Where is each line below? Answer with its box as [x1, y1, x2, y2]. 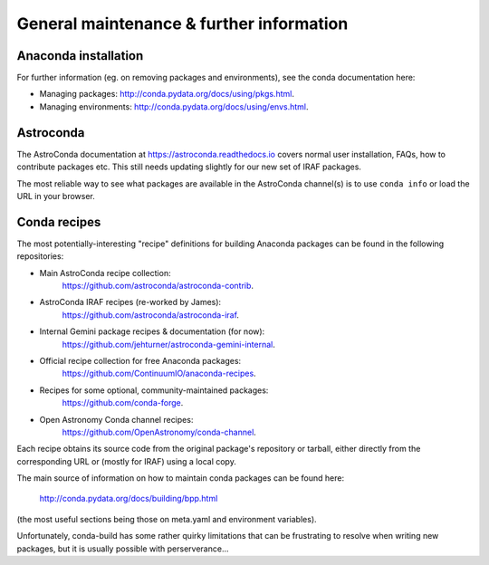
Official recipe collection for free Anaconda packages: [39, 355, 242, 366]
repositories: [16, 251, 64, 262]
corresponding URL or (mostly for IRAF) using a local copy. [16, 455, 237, 466]
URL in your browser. [16, 190, 95, 201]
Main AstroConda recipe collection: [39, 267, 171, 278]
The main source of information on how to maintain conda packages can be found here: [16, 473, 344, 484]
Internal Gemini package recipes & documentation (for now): [39, 326, 265, 337]
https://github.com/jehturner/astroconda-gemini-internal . [62, 339, 276, 350]
